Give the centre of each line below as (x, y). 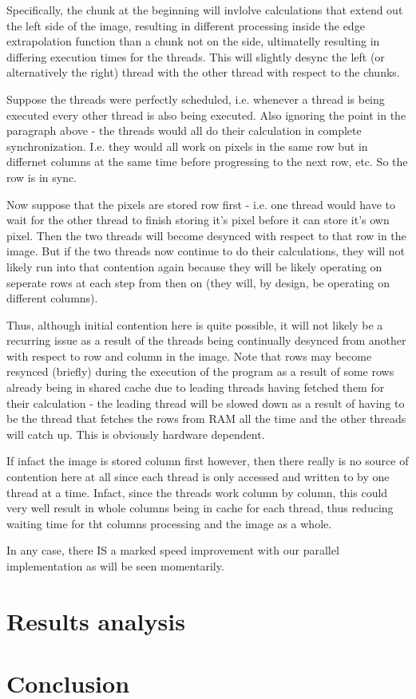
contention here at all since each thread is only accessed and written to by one (198, 477)
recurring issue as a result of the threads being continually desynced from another (206, 340)
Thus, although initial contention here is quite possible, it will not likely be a (195, 324)
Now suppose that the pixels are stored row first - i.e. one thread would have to (201, 204)
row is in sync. (42, 177)
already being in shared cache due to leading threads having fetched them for (196, 387)
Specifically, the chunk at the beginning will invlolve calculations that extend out (205, 10)
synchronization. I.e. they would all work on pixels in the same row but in (187, 146)
